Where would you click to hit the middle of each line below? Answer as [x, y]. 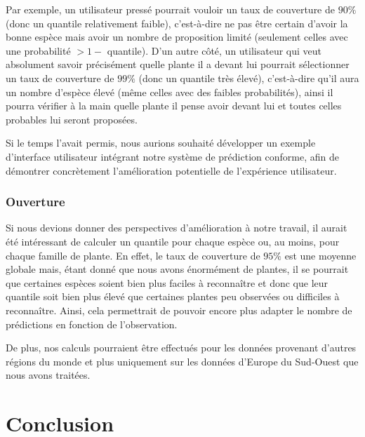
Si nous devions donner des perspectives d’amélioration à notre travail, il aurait [177, 228]
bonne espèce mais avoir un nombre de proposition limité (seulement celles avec [177, 37]
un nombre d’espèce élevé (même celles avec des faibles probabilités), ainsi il [170, 92]
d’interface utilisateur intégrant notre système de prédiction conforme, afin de [172, 156]
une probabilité [38, 50]
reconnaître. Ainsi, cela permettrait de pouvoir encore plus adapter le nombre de [179, 310]
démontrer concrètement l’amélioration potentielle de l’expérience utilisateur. [171, 170]
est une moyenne [320, 255]
